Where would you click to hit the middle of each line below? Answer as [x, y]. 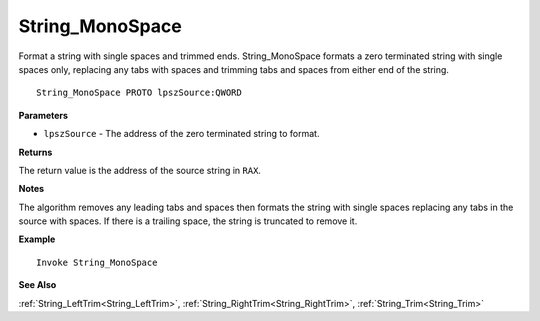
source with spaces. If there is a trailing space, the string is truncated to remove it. [188, 221]
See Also [37, 285]
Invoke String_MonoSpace [97, 262]
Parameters [43, 115]
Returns [35, 152]
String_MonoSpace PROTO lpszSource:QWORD [139, 93]
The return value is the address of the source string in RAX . [140, 170]
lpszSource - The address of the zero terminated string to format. [181, 134]
